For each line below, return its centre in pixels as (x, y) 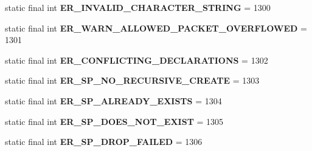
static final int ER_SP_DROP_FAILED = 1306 (104, 142)
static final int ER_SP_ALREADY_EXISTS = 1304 (113, 100)
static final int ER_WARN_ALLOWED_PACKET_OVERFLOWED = (156, 28)
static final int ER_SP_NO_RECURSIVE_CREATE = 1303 (132, 80)
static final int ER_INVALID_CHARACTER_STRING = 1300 (138, 7)
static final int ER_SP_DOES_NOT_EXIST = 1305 (114, 121)
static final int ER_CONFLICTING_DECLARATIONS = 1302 (137, 60)
